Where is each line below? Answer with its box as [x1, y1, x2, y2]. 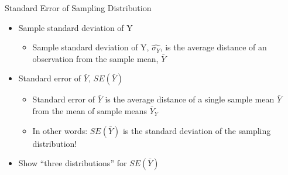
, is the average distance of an [160, 41, 267, 53]
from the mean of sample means [32, 104, 147, 116]
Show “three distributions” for [18, 157, 127, 169]
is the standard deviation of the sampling [122, 124, 271, 136]
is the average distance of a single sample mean [105, 93, 275, 105]
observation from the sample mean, [32, 52, 159, 64]
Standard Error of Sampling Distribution [5, 2, 152, 13]
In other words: [32, 124, 88, 136]
